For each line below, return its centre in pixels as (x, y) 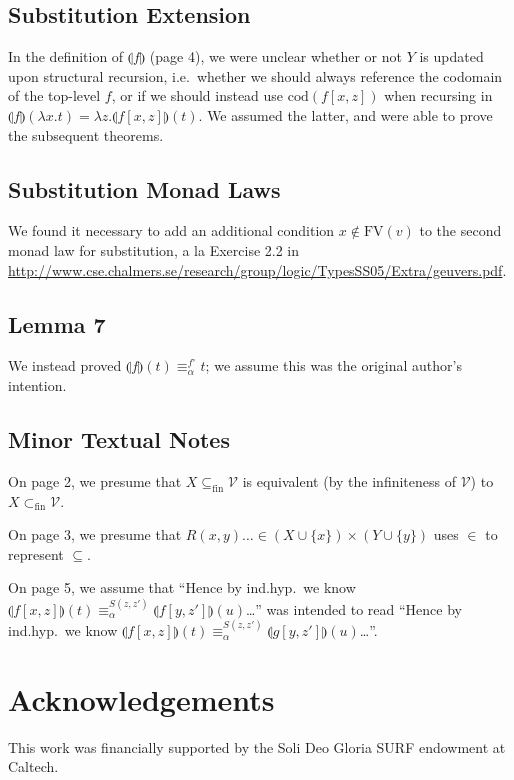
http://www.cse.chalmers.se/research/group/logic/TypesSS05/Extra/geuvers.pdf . (257, 269)
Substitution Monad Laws (144, 188)
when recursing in (438, 95)
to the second (460, 230)
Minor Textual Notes (119, 438)
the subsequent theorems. (86, 134)
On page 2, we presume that (95, 480)
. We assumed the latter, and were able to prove (345, 114)
